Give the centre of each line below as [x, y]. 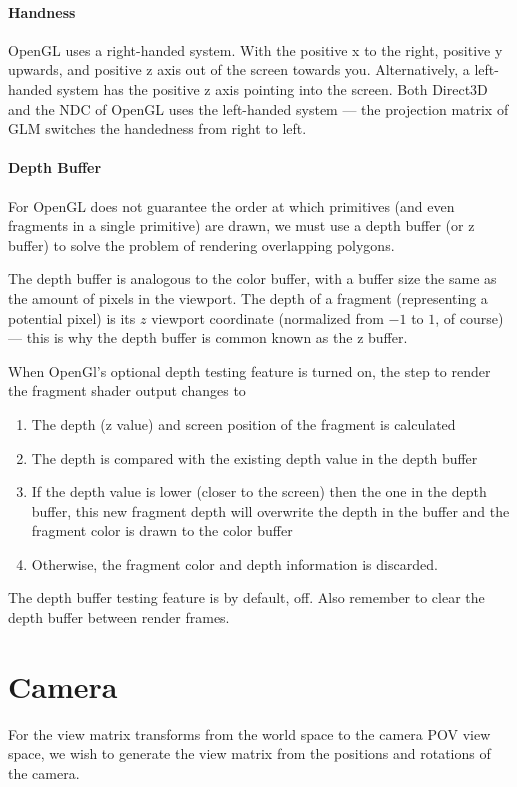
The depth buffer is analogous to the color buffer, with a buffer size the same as [252, 278]
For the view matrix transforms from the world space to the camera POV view [249, 733]
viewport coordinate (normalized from [267, 317]
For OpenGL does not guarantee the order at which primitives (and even [231, 205]
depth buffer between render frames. [119, 617]
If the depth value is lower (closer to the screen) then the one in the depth [259, 491]
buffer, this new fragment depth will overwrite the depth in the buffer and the [270, 510]
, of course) [469, 317]
